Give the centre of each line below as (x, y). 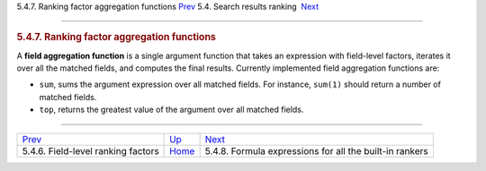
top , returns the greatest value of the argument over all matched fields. (171, 110)
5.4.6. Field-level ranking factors (90, 150)
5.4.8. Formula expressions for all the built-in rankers (317, 150)
